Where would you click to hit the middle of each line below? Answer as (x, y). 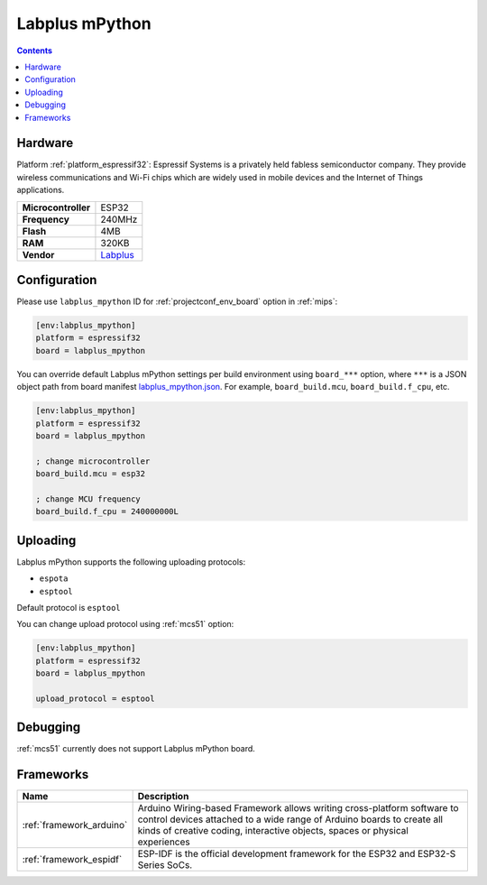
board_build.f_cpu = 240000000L (107, 512)
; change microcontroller (93, 461)
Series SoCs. (165, 865)
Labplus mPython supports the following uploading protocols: (131, 562)
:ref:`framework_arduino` (75, 825)
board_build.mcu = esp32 (91, 474)
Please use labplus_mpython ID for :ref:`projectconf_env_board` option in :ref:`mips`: (177, 301)
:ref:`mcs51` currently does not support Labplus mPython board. (136, 749)
